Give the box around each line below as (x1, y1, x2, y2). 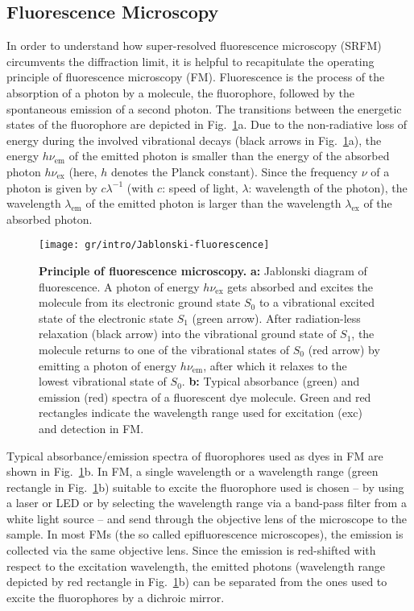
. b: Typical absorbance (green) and (181, 373, 360, 390)
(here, (68, 163, 97, 180)
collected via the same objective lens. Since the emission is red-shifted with (6, 542, 376, 559)
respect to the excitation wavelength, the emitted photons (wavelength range (6, 557, 385, 574)
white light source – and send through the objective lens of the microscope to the (6, 510, 408, 526)
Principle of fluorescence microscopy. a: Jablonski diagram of (39, 262, 367, 279)
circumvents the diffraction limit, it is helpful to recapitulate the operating (6, 52, 375, 69)
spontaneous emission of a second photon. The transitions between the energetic (6, 100, 402, 117)
